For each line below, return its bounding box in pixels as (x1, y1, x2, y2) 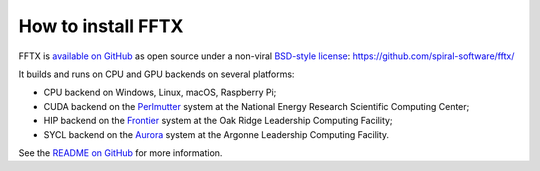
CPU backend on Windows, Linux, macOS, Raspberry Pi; (43, 86, 277, 99)
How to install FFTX (18, 15, 184, 37)
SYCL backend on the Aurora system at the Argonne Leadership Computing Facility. (43, 128, 390, 140)
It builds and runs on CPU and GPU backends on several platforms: (18, 68, 295, 80)
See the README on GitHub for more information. (18, 146, 223, 159)
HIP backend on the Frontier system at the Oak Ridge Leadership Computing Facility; (43, 115, 394, 127)
